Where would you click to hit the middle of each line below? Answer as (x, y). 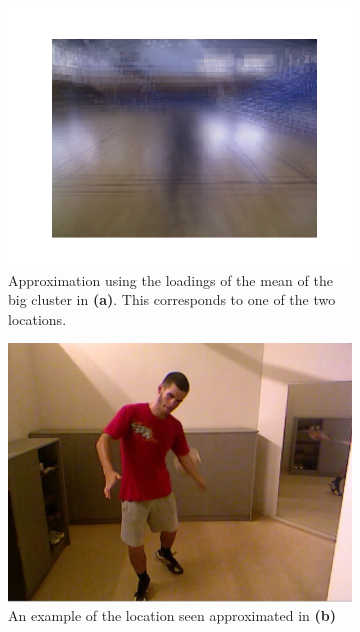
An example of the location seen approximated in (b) (172, 615)
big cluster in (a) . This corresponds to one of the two (172, 299)
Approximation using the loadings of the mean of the (170, 279)
